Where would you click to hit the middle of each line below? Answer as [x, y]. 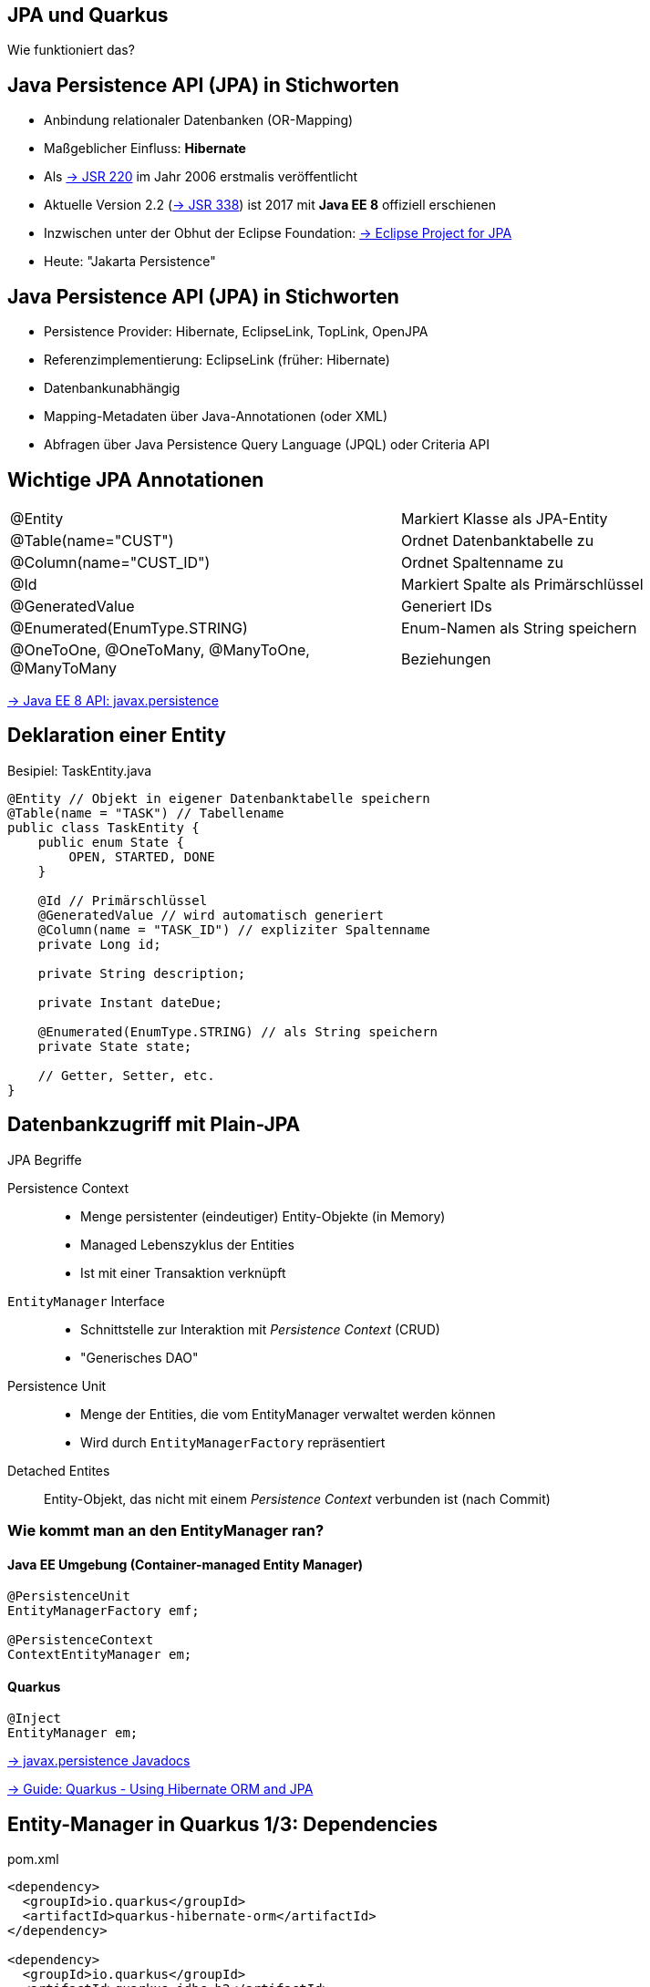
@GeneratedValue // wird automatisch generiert [211, 915]
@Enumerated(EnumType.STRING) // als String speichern [238, 1031]
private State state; [115, 1046]
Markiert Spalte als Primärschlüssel [522, 584]
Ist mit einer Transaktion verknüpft [183, 1272]
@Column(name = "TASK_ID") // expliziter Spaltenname [234, 929]
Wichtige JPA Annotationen [136, 479]
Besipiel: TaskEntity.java [80, 770]
